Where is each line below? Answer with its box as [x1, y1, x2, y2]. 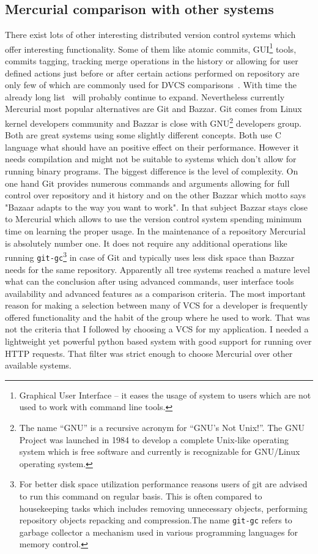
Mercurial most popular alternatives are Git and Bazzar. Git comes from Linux [5, 102, 302, 115]
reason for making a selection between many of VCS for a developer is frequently [5, 299, 308, 312]
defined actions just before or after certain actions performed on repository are [5, 66, 300, 79]
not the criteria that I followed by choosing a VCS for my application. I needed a [5, 323, 309, 335]
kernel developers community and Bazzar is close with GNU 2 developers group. [5, 115, 301, 129]
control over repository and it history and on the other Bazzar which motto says [5, 189, 306, 201]
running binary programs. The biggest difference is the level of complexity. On [5, 165, 298, 178]
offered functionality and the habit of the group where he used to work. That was [5, 310, 310, 323]
